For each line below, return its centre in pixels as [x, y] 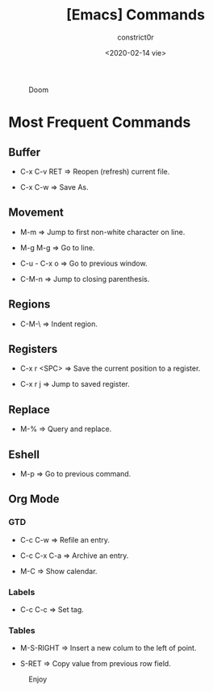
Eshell [24, 454]
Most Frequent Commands [100, 122]
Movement [36, 213]
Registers [33, 349]
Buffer [25, 152]
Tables [22, 630]
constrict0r [136, 37]
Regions [29, 304]
